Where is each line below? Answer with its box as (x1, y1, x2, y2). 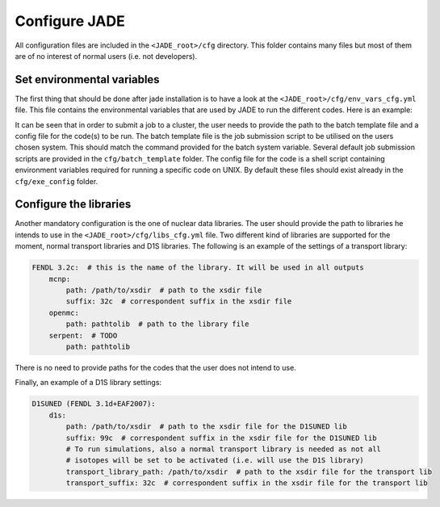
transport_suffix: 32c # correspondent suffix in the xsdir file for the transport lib (65, 479, 428, 488)
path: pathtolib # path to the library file (65, 320, 249, 329)
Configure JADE (15, 12, 125, 30)
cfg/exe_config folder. (15, 176, 98, 186)
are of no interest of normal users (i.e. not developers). (15, 51, 198, 61)
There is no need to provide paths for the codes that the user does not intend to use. (15, 362, 296, 372)
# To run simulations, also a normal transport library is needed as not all (65, 444, 381, 454)
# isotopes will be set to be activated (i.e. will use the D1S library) (65, 456, 365, 465)
